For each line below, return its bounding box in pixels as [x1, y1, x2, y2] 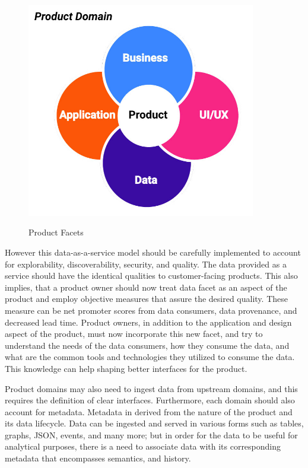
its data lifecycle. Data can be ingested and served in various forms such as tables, [5, 417, 304, 429]
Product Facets [28, 226, 84, 238]
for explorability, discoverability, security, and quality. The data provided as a [5, 257, 287, 270]
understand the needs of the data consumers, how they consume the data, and [5, 339, 290, 351]
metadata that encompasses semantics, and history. [5, 452, 191, 464]
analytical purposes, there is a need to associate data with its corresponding [5, 440, 281, 453]
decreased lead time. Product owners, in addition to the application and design [5, 316, 292, 328]
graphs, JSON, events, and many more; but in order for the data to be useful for [5, 428, 298, 441]
